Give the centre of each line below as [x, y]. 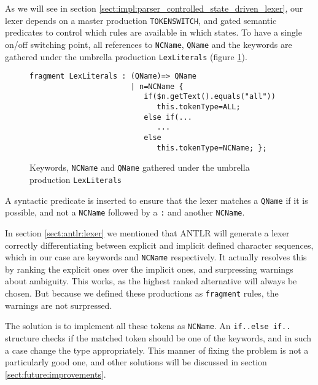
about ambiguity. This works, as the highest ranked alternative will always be [151, 281]
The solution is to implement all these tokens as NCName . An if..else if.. [148, 326]
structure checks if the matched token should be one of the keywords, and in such [158, 337]
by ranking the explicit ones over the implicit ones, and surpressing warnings [149, 269]
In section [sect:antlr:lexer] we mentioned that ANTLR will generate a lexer [147, 233]
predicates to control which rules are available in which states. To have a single [153, 32]
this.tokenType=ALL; [199, 107]
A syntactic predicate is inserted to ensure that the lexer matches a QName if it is [157, 200]
